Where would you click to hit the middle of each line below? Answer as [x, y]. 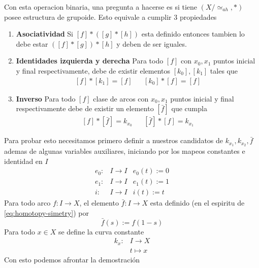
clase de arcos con [121, 98]
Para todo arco [27, 203]
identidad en [23, 161]
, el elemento [99, 203]
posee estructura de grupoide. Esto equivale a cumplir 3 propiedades [110, 16]
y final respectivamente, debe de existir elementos [93, 70]
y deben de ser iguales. [152, 43]
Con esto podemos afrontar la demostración [72, 259]
